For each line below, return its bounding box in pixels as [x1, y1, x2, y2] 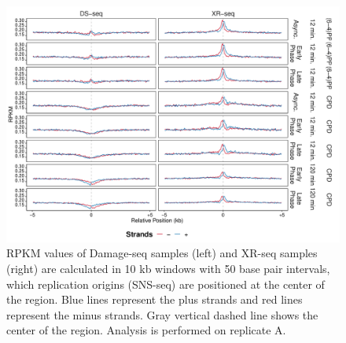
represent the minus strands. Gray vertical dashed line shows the [6, 306, 318, 323]
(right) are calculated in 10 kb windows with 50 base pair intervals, [6, 260, 330, 276]
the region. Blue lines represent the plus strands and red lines [6, 291, 303, 308]
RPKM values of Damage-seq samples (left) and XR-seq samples [6, 245, 318, 261]
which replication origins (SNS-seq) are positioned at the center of [6, 275, 325, 292]
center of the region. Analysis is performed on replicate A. [6, 322, 286, 338]
